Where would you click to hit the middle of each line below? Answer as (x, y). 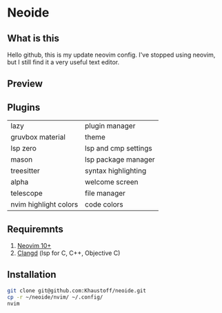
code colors (104, 205)
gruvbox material (38, 137)
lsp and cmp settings (119, 149)
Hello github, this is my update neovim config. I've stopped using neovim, (111, 55)
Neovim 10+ (34, 246)
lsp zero (23, 149)
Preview (25, 84)
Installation (32, 275)
